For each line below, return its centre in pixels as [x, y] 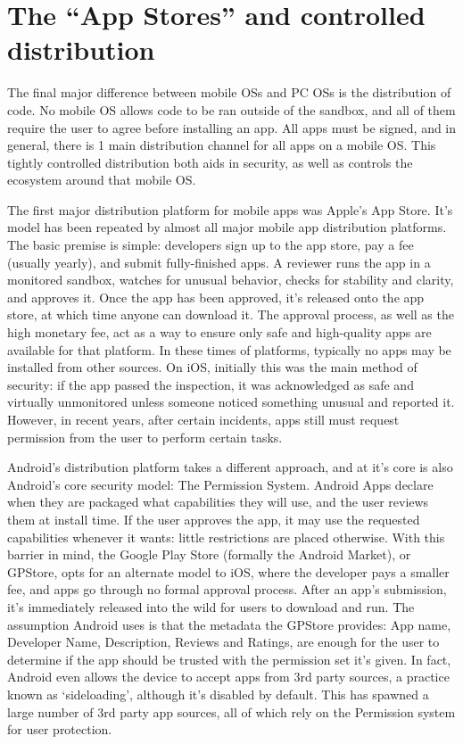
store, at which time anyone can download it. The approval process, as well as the [231, 314]
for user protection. [60, 729]
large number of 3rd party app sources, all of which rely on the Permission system [231, 711]
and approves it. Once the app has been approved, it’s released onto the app [216, 297]
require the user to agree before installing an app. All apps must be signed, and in [232, 127]
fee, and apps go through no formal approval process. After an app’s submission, [227, 589]
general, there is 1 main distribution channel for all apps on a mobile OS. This [222, 145]
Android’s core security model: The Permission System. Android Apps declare [220, 484]
